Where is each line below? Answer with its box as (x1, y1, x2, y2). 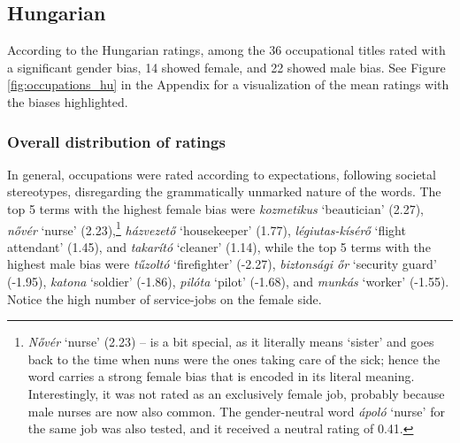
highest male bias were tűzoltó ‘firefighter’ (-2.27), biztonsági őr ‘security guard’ (7, 255, 437, 273)
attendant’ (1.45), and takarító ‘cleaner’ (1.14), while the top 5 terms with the (7, 237, 431, 256)
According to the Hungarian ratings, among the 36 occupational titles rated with (7, 41, 446, 59)
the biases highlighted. (7, 92, 128, 111)
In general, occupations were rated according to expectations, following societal (7, 164, 436, 183)
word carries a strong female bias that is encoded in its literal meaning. (27, 367, 415, 386)
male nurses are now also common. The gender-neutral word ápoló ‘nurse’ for (27, 401, 445, 420)
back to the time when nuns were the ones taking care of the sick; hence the (27, 349, 441, 368)
